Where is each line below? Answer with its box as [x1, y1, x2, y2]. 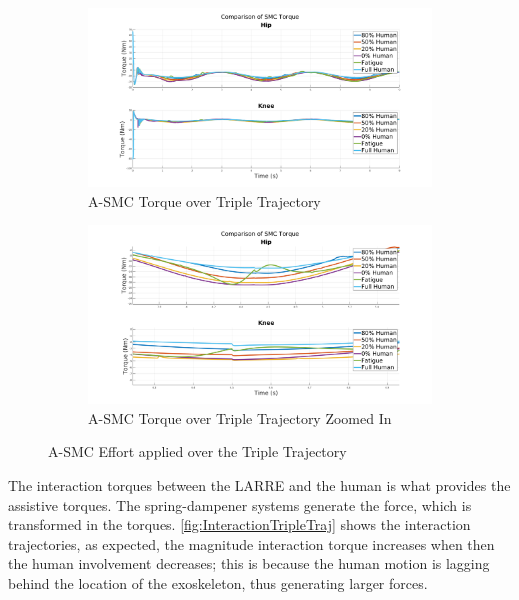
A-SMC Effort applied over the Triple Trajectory [48, 441, 347, 462]
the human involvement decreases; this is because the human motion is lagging [8, 553, 490, 574]
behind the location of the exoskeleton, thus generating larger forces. [8, 573, 428, 594]
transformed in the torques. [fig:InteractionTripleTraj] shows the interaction [8, 514, 471, 535]
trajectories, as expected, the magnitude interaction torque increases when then [8, 533, 495, 554]
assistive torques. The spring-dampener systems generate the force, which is [8, 494, 472, 515]
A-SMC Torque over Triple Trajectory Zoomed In [88, 407, 392, 428]
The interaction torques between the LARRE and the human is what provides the [8, 475, 511, 496]
